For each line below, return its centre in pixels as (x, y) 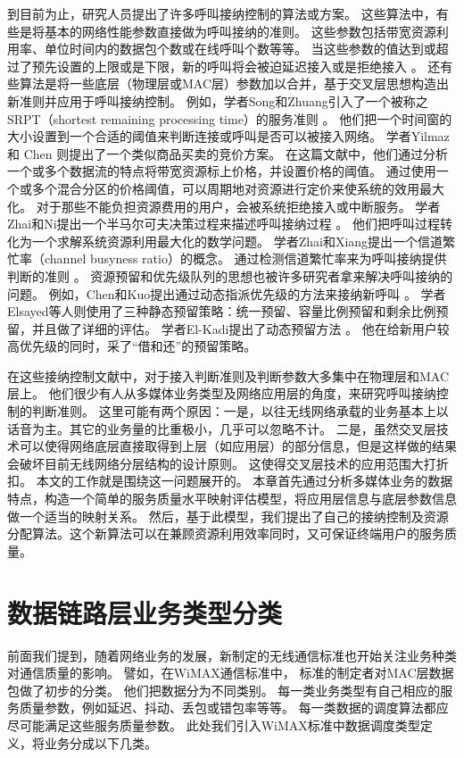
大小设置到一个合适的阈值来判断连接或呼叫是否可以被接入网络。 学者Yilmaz (228, 136)
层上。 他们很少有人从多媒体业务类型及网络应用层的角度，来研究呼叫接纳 (222, 393)
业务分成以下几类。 (100, 742)
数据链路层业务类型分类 (145, 612)
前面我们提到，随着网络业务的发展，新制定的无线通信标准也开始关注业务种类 (232, 655)
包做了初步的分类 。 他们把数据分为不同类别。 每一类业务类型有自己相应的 (224, 690)
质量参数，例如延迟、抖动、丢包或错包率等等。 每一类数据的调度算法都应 (234, 708)
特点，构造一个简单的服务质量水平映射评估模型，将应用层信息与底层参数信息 (232, 499)
